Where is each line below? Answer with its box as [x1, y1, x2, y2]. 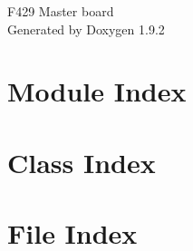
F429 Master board [7, 2, 114, 20]
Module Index [7, 72, 187, 110]
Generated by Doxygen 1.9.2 [7, 19, 165, 38]
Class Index [7, 143, 156, 180]
